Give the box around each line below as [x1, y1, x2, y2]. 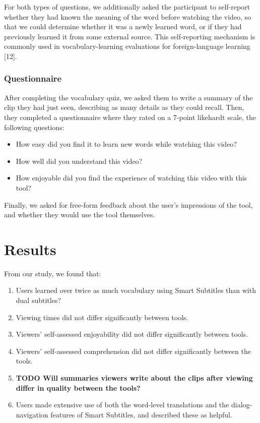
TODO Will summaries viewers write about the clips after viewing [16, 373, 253, 383]
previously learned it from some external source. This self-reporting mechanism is [4, 31, 255, 41]
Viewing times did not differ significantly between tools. [16, 312, 188, 322]
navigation [16, 409, 48, 419]
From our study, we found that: [4, 268, 101, 278]
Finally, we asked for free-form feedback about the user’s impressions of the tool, [4, 199, 253, 210]
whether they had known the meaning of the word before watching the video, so [4, 11, 251, 22]
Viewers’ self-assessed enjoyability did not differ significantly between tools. [16, 329, 248, 339]
